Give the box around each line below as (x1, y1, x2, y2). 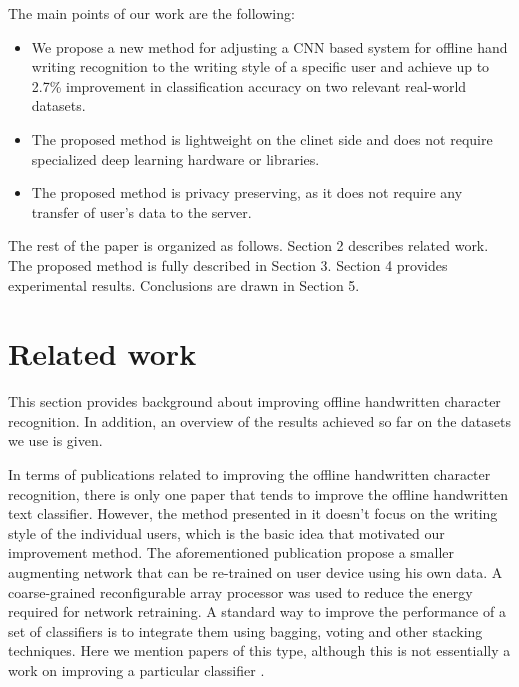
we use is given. (8, 430, 103, 451)
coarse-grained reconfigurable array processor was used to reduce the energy (8, 581, 473, 602)
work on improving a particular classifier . (8, 659, 265, 680)
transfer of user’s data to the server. (31, 201, 252, 222)
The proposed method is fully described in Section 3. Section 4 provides (8, 254, 448, 275)
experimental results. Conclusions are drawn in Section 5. (8, 274, 360, 295)
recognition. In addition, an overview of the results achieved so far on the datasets (8, 410, 511, 431)
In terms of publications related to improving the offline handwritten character (8, 464, 491, 485)
